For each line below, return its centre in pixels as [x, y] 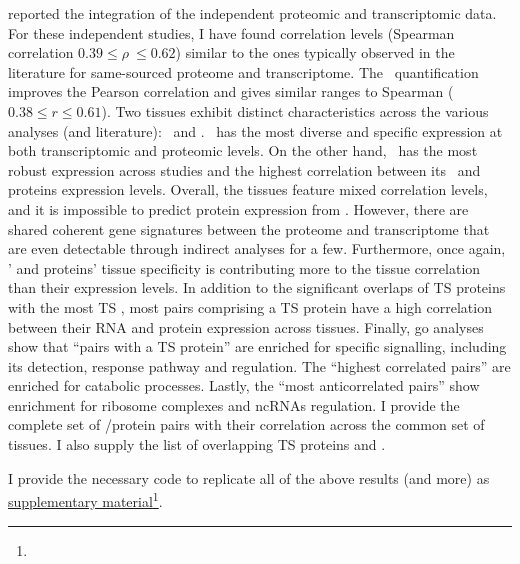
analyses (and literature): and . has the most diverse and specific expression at [255, 130]
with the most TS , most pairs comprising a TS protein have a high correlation [250, 306]
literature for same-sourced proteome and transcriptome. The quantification [243, 71]
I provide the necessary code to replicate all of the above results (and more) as [249, 477]
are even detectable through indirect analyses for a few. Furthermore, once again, [257, 248]
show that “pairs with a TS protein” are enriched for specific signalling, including [257, 346]
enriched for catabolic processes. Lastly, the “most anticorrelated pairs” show [244, 385]
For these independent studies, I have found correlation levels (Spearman [231, 32]
